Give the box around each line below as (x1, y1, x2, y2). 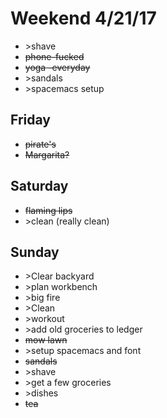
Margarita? (24, 148, 70, 161)
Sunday (10, 243, 60, 261)
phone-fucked (24, 50, 85, 62)
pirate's (24, 138, 57, 150)
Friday (10, 112, 51, 129)
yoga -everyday (24, 61, 91, 73)
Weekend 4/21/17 (10, 7, 157, 30)
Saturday (10, 178, 69, 195)
